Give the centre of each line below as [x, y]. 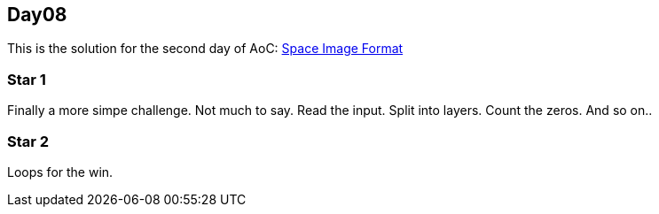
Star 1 [27, 79]
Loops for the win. [60, 172]
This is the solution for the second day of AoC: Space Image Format [205, 49]
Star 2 [28, 141]
